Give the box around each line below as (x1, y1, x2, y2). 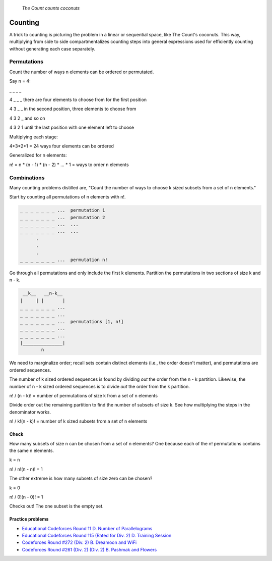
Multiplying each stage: (9, 134, 58, 140)
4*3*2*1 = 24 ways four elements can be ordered (9, 143, 114, 149)
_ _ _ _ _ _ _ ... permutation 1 (20, 208, 105, 213)
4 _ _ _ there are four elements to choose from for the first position (9, 96, 147, 103)
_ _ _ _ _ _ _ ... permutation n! (20, 257, 108, 263)
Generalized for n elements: (9, 152, 67, 159)
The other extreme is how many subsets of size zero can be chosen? (9, 475, 153, 482)
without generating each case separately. (9, 45, 96, 52)
